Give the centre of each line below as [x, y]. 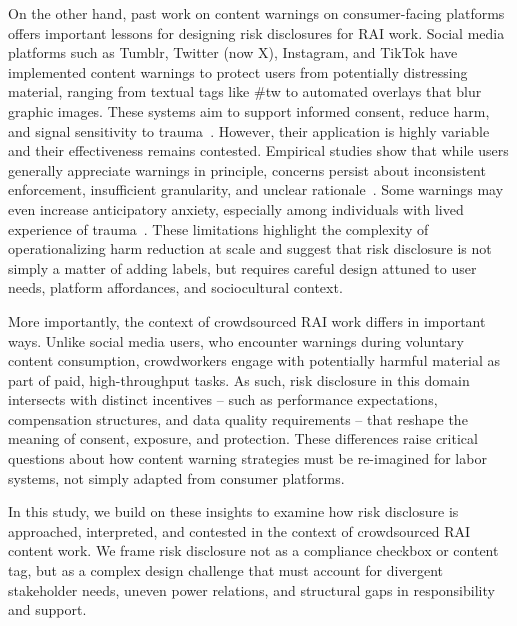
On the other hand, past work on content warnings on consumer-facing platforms [256, 13]
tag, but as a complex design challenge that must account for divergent [226, 570]
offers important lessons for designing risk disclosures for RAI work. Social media [256, 32]
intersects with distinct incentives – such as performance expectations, [223, 399]
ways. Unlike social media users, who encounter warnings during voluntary [236, 340]
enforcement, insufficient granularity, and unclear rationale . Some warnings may [256, 189]
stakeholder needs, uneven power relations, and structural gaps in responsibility [251, 589]
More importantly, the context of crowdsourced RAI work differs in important [247, 320]
